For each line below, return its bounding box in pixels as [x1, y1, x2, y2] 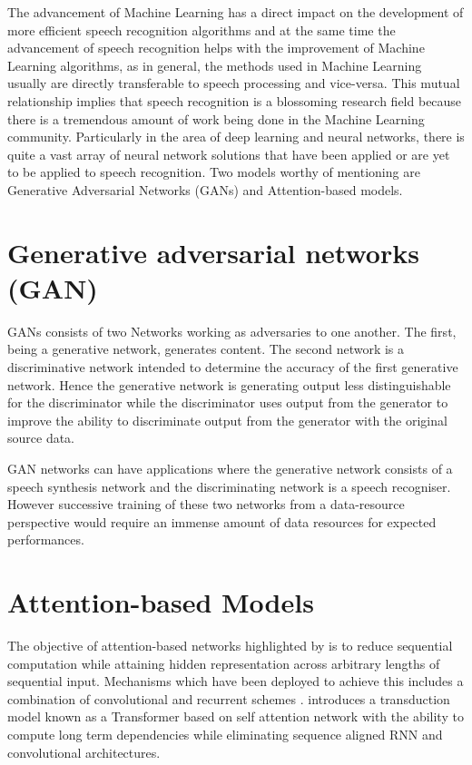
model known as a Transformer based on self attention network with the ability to [7, 707, 464, 726]
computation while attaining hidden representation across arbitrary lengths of [7, 653, 440, 672]
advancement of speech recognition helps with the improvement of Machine [7, 38, 425, 57]
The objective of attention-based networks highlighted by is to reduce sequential [7, 636, 453, 655]
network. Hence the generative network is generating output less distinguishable [7, 375, 451, 394]
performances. [7, 530, 84, 549]
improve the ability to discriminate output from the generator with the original [7, 410, 447, 429]
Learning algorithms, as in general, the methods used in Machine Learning [7, 55, 422, 74]
